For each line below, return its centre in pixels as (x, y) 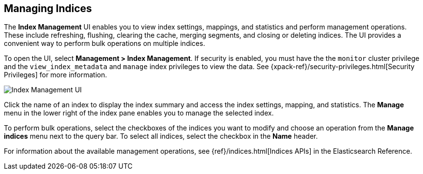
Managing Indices (48, 8)
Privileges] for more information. (56, 75)
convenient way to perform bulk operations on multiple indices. (105, 43)
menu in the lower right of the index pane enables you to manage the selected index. (139, 113)
